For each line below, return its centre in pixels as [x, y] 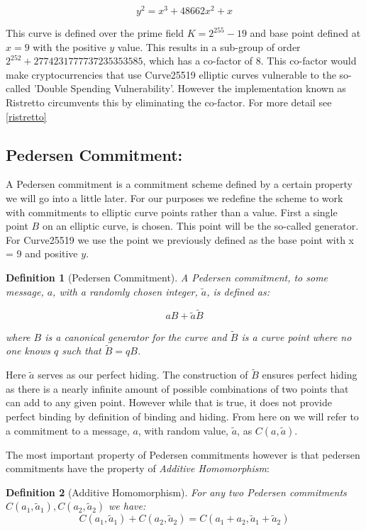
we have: [127, 506]
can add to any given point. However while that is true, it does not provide [169, 402]
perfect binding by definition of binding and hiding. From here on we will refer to [182, 417]
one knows [28, 351]
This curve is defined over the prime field [95, 33]
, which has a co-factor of [198, 61]
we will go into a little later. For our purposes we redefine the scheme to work [174, 198]
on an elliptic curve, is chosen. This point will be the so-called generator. [200, 226]
